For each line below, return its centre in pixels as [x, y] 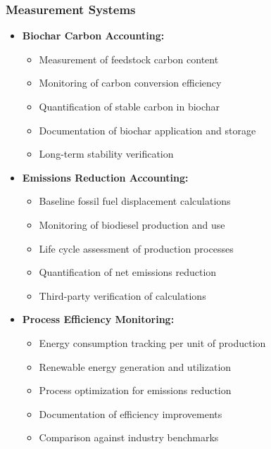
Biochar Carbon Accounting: [93, 36]
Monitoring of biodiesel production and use [132, 224]
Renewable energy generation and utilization [135, 366]
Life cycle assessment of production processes [136, 248]
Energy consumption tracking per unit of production [152, 342]
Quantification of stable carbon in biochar [130, 106]
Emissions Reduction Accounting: [105, 177]
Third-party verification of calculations [122, 295]
